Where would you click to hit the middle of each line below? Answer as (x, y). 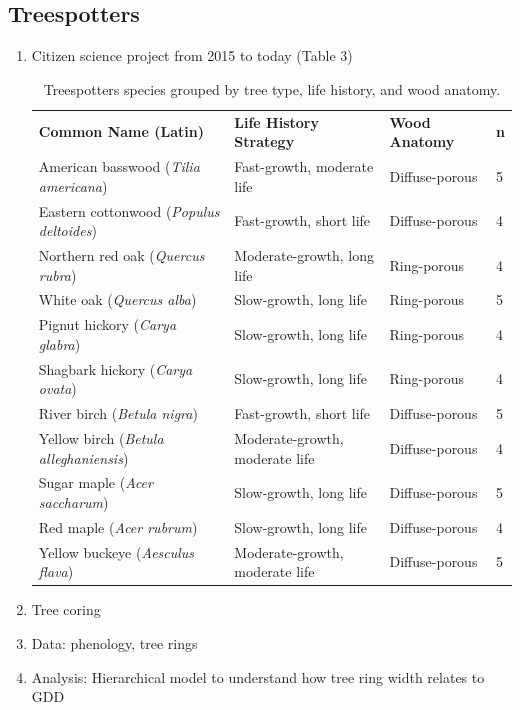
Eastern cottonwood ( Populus (129, 210)
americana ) (73, 185)
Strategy (264, 141)
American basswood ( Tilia (119, 166)
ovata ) (57, 388)
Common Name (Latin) (121, 131)
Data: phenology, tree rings (114, 642)
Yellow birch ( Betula (101, 437)
